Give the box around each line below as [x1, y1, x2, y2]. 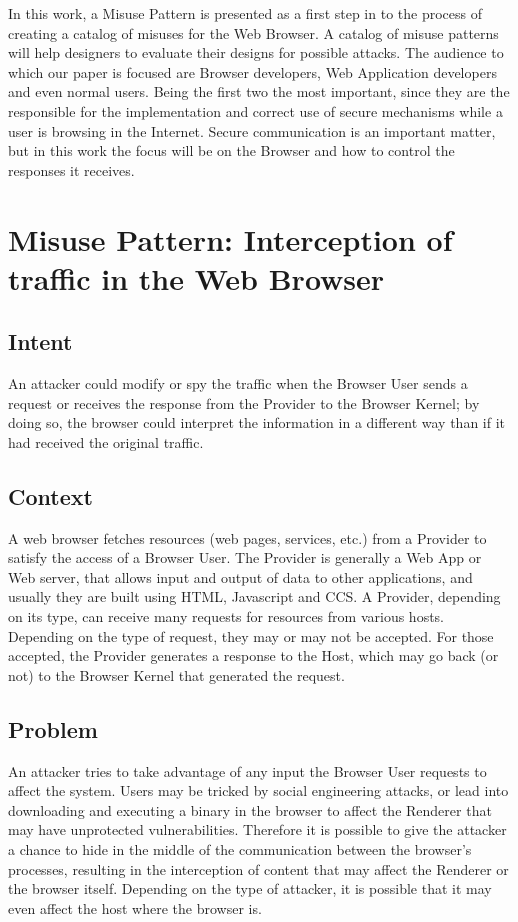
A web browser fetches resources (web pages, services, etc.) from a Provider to [8, 527, 487, 548]
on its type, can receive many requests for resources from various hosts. [8, 606, 445, 627]
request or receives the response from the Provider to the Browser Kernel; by [8, 392, 480, 413]
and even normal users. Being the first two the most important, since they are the [8, 81, 510, 102]
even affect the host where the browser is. [8, 897, 262, 918]
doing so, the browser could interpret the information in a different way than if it [8, 412, 506, 433]
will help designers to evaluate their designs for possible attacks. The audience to [8, 42, 504, 63]
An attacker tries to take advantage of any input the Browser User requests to [8, 760, 487, 781]
